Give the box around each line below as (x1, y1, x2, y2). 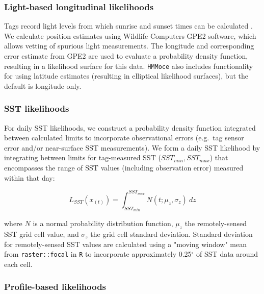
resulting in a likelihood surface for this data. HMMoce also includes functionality (4, 60, 253, 71)
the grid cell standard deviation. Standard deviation (90, 228, 253, 239)
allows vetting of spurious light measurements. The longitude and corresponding (4, 40, 254, 51)
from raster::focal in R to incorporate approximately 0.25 (4, 249, 192, 259)
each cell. (4, 258, 33, 269)
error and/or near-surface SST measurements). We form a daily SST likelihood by (4, 142, 260, 153)
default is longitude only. (4, 80, 82, 91)
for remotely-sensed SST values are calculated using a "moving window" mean (4, 238, 247, 249)
